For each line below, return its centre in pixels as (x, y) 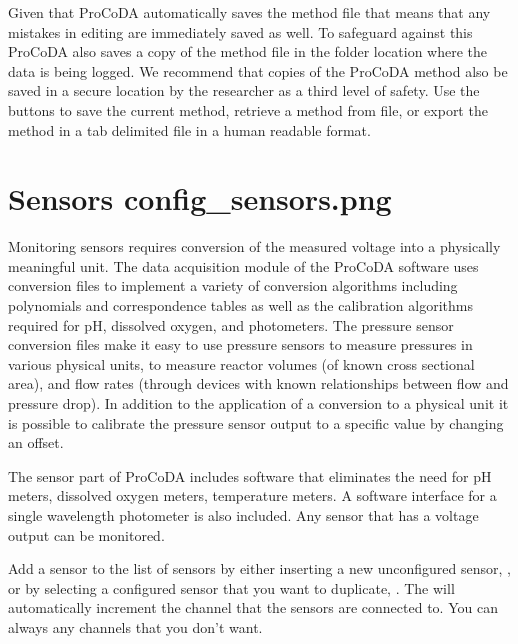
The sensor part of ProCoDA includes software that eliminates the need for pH (250, 475)
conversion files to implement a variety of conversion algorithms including (233, 285)
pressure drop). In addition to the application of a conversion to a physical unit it (258, 403)
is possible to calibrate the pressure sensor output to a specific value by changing (256, 422)
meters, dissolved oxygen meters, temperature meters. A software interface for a (252, 495)
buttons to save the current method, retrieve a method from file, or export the (248, 109)
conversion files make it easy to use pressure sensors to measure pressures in (240, 344)
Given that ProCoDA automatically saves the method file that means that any (249, 12)
